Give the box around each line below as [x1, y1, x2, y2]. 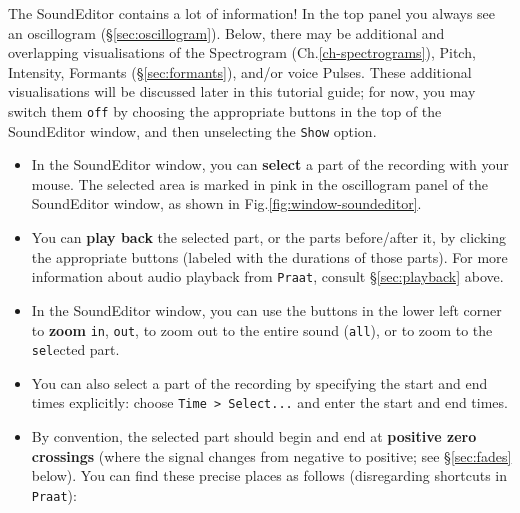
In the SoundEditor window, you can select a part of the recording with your [31, 154, 509, 175]
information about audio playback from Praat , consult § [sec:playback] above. [31, 266, 504, 287]
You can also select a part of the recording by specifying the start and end [31, 372, 488, 393]
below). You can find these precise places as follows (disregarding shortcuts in [31, 465, 507, 486]
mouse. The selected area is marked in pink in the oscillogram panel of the [31, 173, 488, 194]
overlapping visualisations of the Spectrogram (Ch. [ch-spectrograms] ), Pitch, [8, 42, 476, 63]
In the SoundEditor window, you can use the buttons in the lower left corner [31, 299, 502, 320]
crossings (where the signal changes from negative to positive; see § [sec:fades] [31, 445, 512, 466]
